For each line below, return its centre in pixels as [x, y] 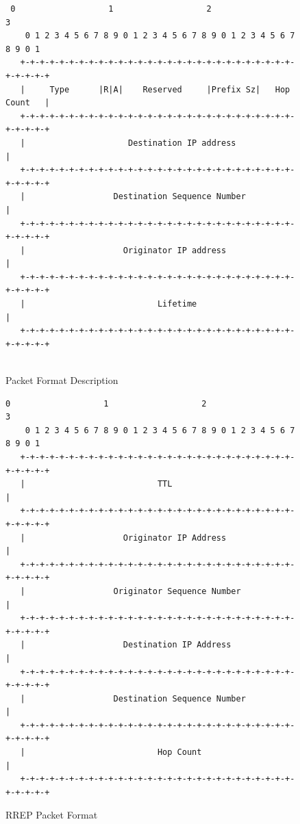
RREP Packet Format [52, 815]
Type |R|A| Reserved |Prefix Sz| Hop [170, 89]
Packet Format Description [62, 380]
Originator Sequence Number [177, 591]
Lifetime [177, 304]
